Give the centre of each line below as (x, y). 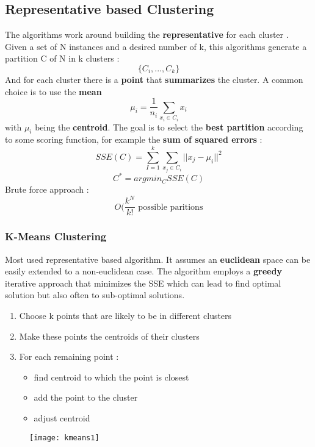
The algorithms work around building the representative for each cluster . (147, 34)
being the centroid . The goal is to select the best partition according (169, 127)
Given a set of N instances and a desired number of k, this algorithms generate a (156, 46)
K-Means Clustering (56, 236)
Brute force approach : (47, 189)
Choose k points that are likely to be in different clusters (125, 316)
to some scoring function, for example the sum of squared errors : (134, 139)
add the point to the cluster (86, 397)
